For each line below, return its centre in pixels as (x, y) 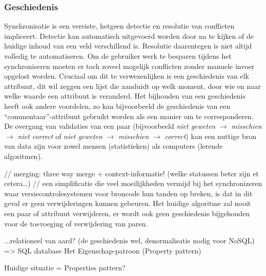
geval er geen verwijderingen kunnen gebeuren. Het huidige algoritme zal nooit (128, 203)
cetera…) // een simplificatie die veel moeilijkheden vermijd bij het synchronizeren (133, 183)
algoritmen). (23, 156)
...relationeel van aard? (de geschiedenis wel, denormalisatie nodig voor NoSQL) (129, 240)
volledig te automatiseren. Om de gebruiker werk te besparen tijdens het (118, 56)
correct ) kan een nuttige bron (210, 136)
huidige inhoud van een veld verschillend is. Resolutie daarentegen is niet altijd (128, 46)
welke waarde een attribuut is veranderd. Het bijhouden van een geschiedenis (125, 96)
